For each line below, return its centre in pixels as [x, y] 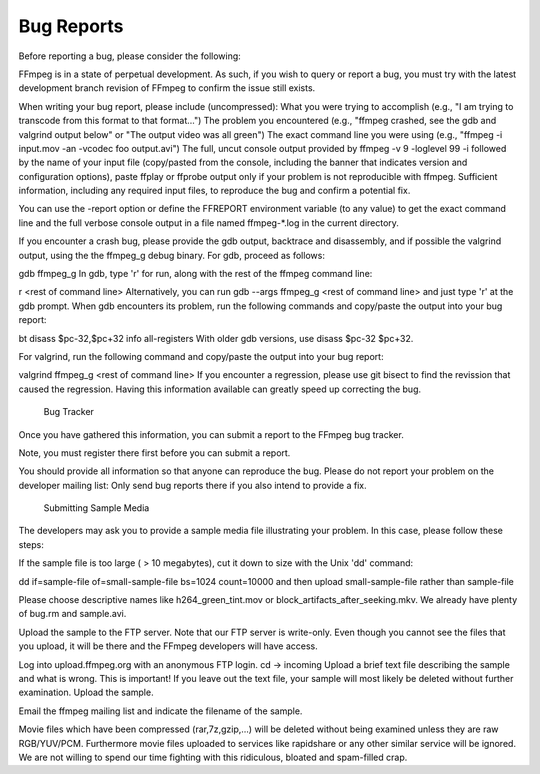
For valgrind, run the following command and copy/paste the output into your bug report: [201, 356]
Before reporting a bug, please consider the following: [130, 56]
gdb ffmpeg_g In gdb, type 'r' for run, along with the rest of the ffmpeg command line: [195, 274]
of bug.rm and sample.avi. [72, 614]
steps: [31, 544]
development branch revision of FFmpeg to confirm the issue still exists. [167, 88]
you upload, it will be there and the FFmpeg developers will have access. [168, 646]
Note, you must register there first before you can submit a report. [154, 452]
